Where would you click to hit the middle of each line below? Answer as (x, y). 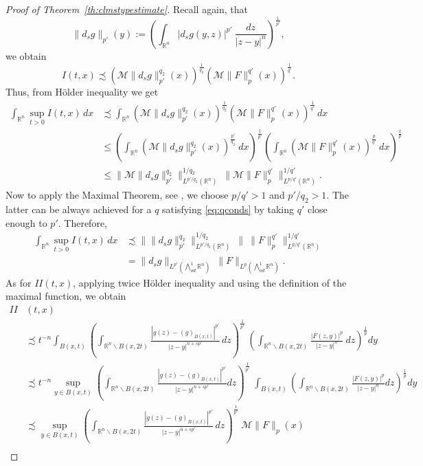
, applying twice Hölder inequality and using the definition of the (210, 282)
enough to (26, 222)
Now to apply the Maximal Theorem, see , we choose (117, 195)
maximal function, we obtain (66, 296)
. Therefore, (82, 222)
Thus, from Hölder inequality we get (82, 91)
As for (19, 282)
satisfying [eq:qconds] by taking (228, 209)
